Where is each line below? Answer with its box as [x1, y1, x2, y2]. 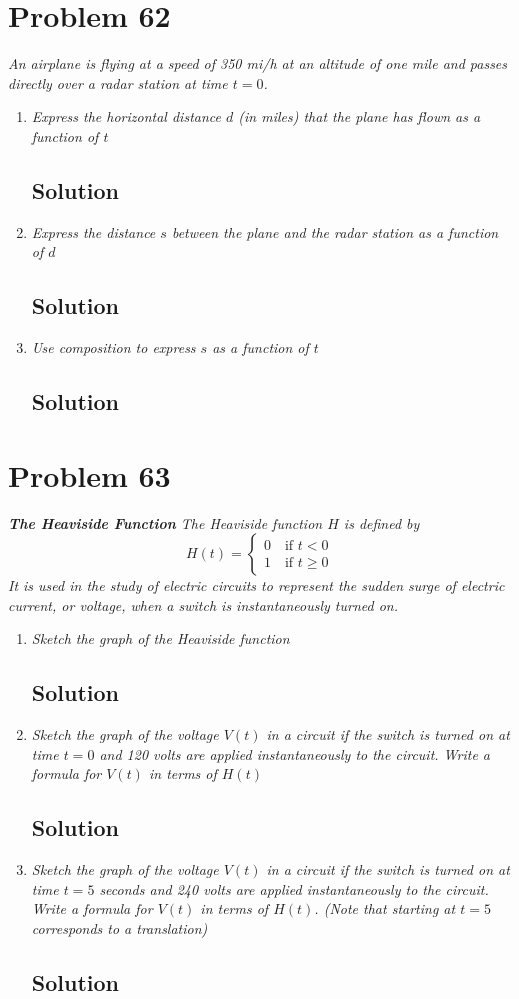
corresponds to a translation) [31, 917, 208, 938]
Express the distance [31, 221, 156, 242]
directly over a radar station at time [8, 72, 228, 93]
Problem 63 [8, 454, 171, 495]
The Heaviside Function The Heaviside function [8, 512, 323, 533]
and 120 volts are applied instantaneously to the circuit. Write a [99, 743, 490, 764]
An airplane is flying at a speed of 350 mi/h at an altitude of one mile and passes [8, 53, 508, 74]
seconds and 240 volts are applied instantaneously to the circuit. [99, 878, 489, 899]
